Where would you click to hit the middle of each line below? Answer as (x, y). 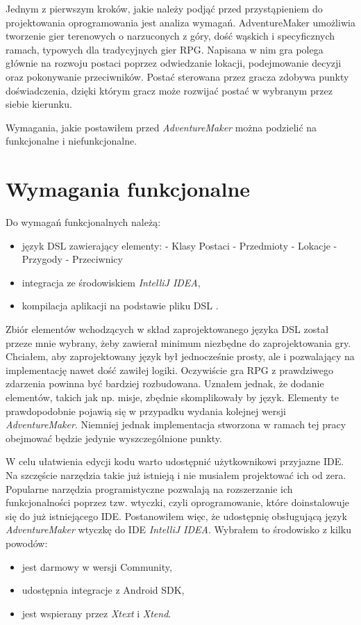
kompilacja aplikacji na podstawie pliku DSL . (120, 306)
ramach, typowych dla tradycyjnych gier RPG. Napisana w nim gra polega (165, 49)
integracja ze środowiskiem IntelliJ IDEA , (111, 282)
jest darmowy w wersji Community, (97, 566)
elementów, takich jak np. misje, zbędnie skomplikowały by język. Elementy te (172, 397)
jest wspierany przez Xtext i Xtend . (96, 613)
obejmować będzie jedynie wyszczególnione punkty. (114, 438)
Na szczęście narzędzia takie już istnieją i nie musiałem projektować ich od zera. (176, 474)
